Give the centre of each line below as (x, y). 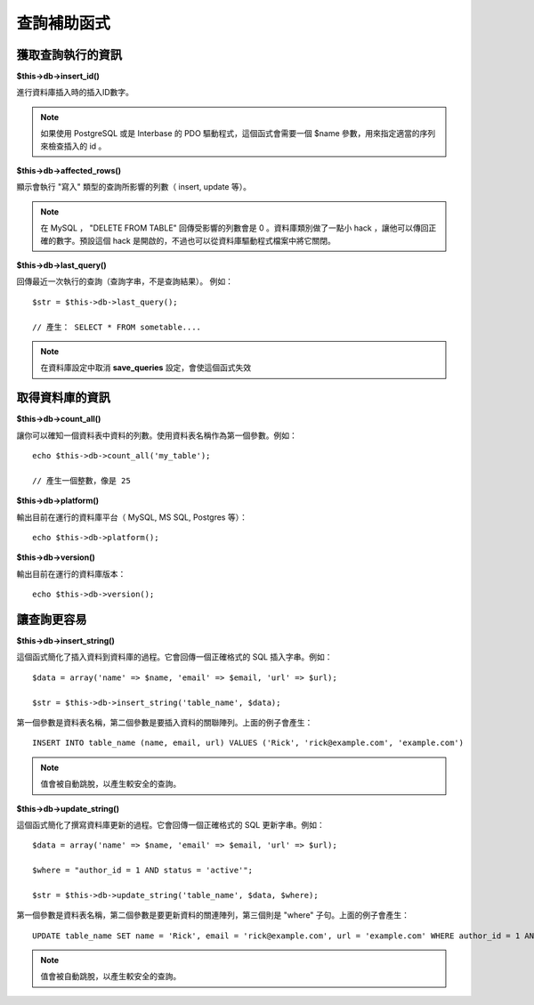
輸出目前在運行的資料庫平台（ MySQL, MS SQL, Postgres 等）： (132, 517)
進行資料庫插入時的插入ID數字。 (75, 93)
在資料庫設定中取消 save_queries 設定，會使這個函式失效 (146, 368)
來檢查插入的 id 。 (73, 146)
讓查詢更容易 (52, 619)
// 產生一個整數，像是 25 (81, 480)
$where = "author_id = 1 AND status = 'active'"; (143, 871)
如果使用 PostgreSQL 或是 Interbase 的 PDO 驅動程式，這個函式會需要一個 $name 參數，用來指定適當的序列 (238, 134)
